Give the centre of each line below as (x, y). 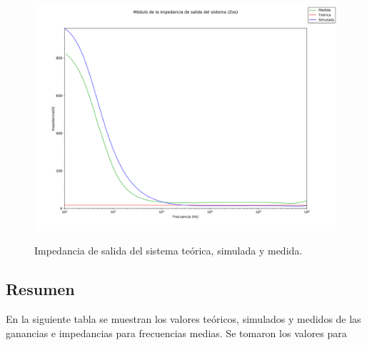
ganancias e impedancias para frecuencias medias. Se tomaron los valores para (176, 333)
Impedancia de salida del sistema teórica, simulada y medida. (169, 251)
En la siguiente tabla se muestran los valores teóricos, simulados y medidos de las (183, 318)
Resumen (40, 289)
